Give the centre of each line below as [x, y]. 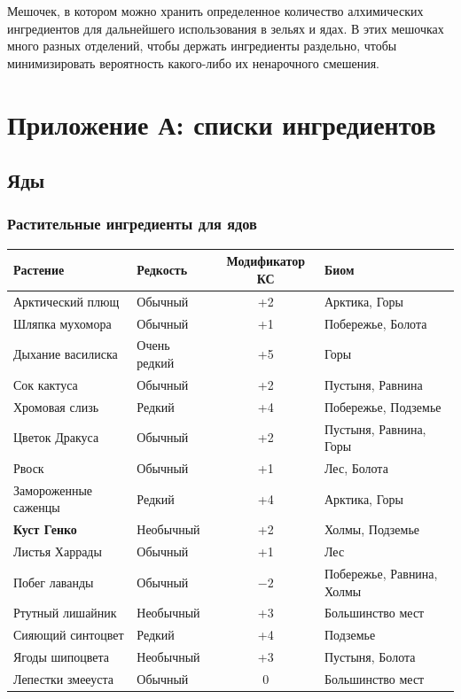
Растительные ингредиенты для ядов [132, 224]
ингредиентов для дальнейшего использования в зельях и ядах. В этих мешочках [226, 28]
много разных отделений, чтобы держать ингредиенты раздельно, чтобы [202, 46]
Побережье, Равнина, [381, 573]
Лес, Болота [356, 467]
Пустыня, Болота [370, 657]
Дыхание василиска [66, 354]
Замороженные [53, 489]
